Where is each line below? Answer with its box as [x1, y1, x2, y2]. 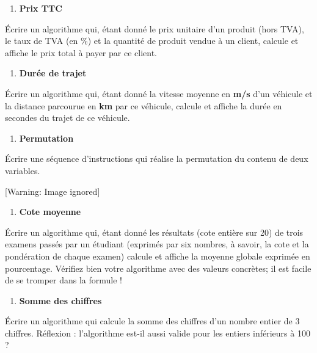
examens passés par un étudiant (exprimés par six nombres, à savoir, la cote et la [5, 238, 309, 250]
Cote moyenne [19, 205, 81, 218]
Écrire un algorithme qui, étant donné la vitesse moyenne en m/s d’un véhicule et [5, 87, 313, 100]
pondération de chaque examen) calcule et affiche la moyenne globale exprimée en [5, 249, 310, 262]
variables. [5, 164, 40, 176]
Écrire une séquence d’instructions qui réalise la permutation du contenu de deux [5, 152, 308, 165]
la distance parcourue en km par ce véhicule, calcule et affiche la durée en [5, 99, 282, 112]
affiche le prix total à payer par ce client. [5, 46, 157, 59]
